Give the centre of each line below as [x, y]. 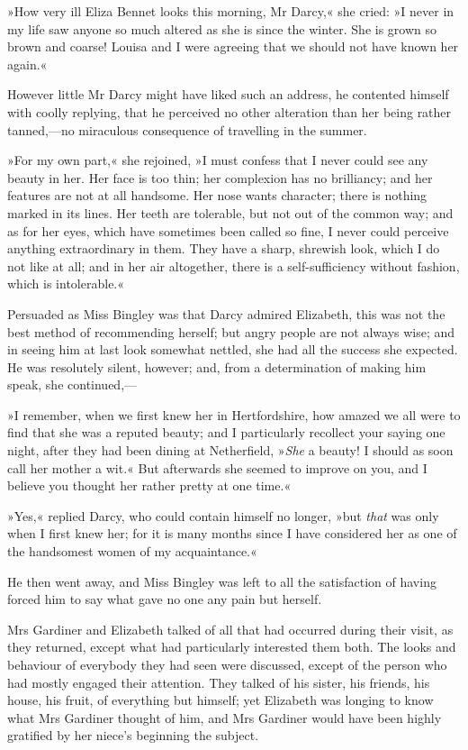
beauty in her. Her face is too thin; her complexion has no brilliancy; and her [220, 177]
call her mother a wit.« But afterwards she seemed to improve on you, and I [217, 467]
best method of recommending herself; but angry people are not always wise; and [231, 331]
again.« [27, 64]
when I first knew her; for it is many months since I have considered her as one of [232, 533]
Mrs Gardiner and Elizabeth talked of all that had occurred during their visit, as [230, 629]
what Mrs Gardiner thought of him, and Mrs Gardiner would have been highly [225, 717]
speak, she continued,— [72, 384]
